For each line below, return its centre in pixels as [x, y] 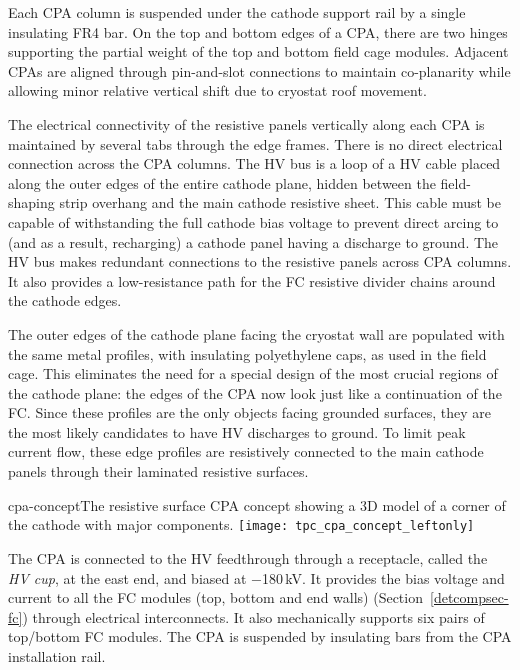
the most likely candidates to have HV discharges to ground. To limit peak [237, 431]
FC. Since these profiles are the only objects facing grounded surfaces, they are [249, 412]
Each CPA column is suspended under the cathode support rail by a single [237, 12]
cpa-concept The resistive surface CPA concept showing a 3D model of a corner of [257, 504]
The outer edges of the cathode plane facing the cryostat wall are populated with [256, 333]
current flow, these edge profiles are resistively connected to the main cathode [246, 451]
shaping [31, 202]
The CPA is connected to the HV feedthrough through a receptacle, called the [248, 557]
